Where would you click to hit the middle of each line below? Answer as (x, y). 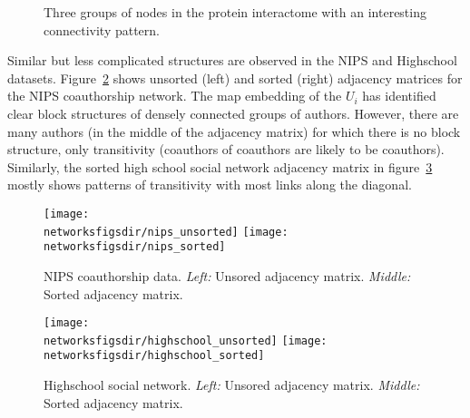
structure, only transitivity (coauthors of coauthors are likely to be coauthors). (226, 149)
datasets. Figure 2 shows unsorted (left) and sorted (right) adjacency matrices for (235, 78)
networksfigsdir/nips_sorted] (135, 247)
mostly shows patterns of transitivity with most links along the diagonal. (210, 185)
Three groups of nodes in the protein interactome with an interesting (235, 12)
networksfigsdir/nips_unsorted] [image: (166, 232)
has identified (399, 96)
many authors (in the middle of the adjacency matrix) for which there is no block (234, 131)
